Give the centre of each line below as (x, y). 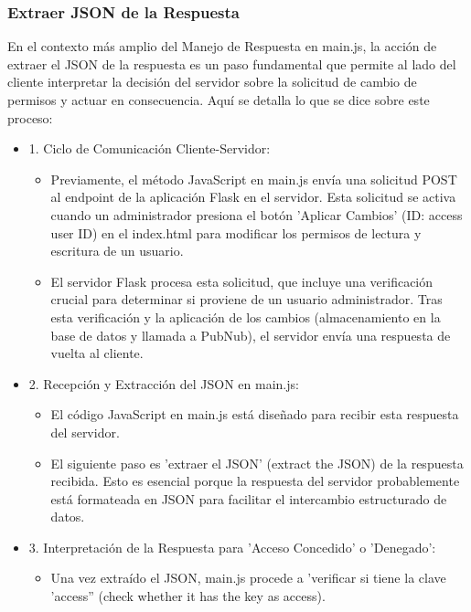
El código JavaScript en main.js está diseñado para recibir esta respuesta (255, 414)
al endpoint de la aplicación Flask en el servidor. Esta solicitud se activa (253, 197)
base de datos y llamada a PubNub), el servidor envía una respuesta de (251, 335)
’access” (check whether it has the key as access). (188, 596)
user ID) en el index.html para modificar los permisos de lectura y (236, 232)
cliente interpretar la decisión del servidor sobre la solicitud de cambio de (212, 82)
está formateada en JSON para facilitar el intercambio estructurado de (249, 498)
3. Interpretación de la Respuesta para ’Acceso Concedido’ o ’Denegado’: (232, 547)
